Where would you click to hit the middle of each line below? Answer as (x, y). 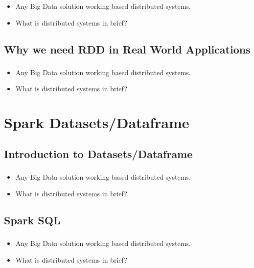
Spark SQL (32, 220)
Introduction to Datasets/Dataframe (98, 153)
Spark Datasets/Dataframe (97, 122)
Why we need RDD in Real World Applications (127, 49)
